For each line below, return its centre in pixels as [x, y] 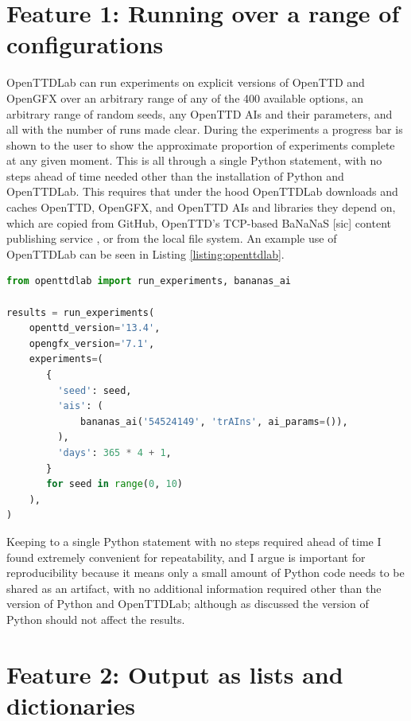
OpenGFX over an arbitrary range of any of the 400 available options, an [185, 97]
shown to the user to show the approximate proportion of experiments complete [201, 144]
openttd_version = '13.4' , [95, 328]
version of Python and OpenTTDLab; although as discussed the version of [188, 604]
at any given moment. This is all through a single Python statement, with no [194, 160]
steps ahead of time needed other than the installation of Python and [175, 175]
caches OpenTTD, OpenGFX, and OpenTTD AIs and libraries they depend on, [201, 207]
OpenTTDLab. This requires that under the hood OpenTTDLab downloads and [202, 191]
